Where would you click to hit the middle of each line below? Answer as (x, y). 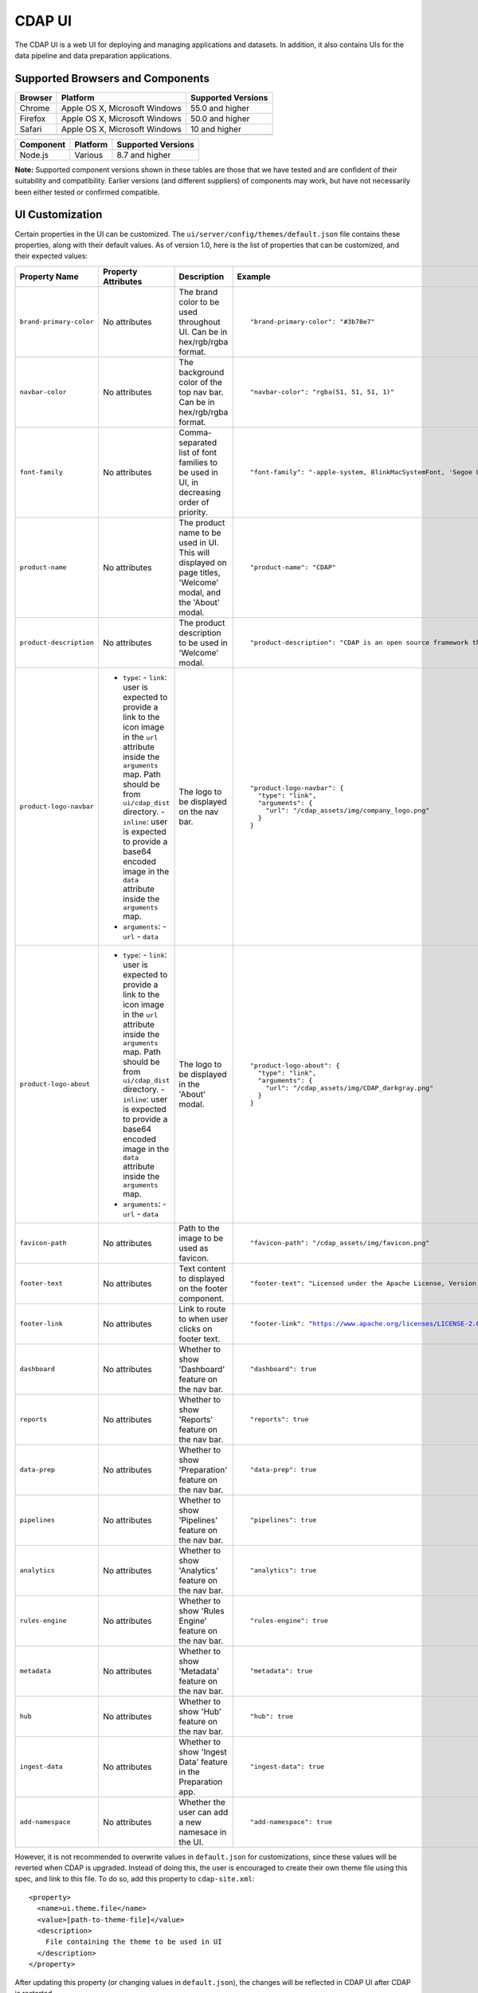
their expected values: (51, 256)
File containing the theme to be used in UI (133, 1942)
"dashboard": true (283, 1369)
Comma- (195, 432)
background (202, 372)
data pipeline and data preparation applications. (93, 55)
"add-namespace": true (291, 1822)
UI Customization (59, 215)
